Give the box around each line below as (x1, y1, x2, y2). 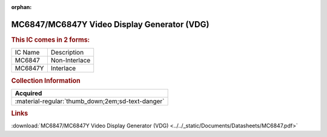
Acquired (15, 89, 42, 97)
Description (50, 48, 84, 57)
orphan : (11, 4, 32, 10)
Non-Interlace (50, 56, 91, 65)
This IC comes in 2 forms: (11, 35, 90, 44)
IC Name (15, 48, 40, 57)
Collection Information (11, 76, 81, 85)
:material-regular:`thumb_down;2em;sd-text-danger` (15, 97, 165, 105)
